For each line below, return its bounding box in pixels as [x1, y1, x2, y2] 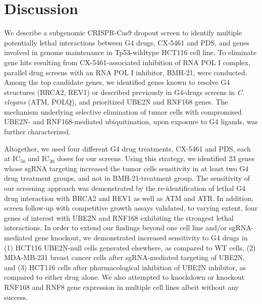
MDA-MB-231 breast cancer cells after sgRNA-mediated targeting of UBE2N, [4, 252, 245, 263]
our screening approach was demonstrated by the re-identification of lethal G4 [4, 183, 246, 193]
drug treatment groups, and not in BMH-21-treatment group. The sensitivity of [4, 173, 250, 183]
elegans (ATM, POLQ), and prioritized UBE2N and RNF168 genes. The [4, 96, 228, 107]
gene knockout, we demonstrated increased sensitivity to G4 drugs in [34, 232, 248, 242]
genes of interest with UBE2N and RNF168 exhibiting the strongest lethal [4, 212, 234, 223]
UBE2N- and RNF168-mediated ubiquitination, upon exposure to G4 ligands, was [4, 116, 258, 127]
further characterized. [4, 126, 71, 137]
